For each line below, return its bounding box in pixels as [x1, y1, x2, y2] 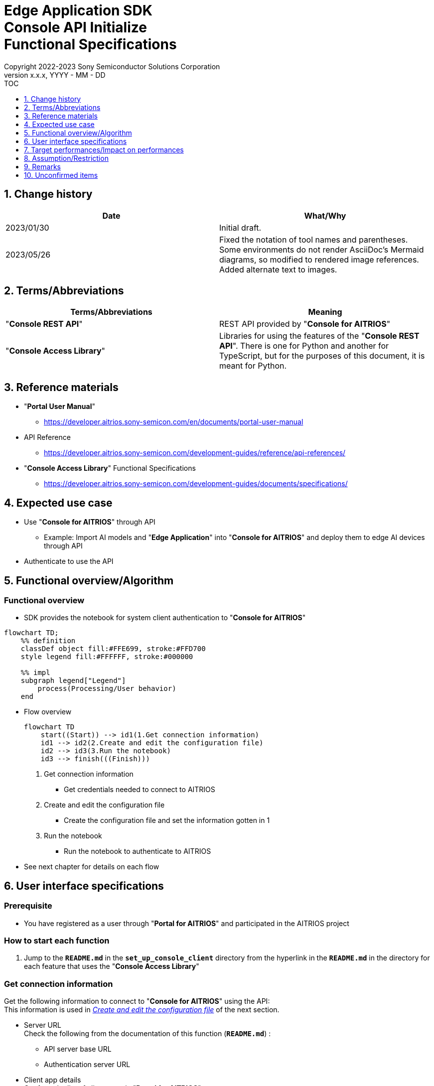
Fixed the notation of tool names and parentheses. [219, 234, 408, 245]
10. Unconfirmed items [24, 170, 98, 179]
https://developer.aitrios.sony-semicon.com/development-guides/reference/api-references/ [44, 448, 346, 457]
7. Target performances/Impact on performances [24, 145, 184, 154]
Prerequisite [4, 901, 52, 911]
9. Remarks [24, 162, 61, 171]
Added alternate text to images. [219, 264, 337, 274]
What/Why [304, 210, 346, 221]
